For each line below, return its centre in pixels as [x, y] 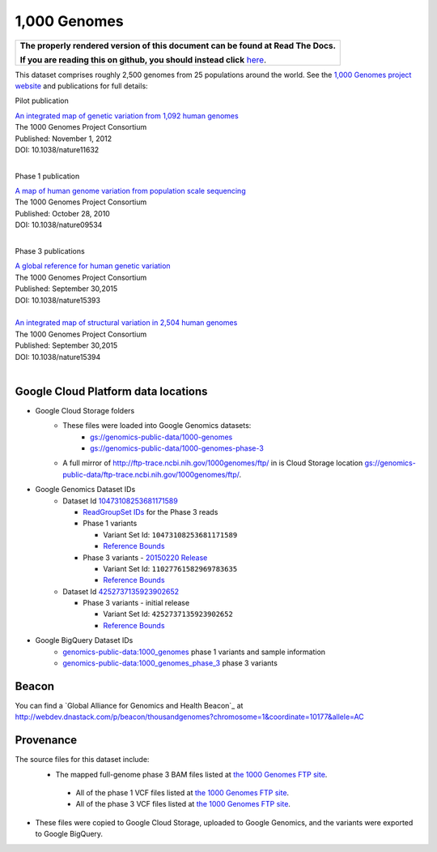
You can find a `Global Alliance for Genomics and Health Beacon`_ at [129, 705]
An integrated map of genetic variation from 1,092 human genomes [127, 116]
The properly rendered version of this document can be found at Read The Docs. [178, 45]
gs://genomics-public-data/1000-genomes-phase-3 [177, 448]
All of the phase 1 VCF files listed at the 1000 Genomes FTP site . [182, 793]
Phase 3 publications [50, 251]
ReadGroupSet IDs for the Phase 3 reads [151, 512]
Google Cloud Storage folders [85, 410]
